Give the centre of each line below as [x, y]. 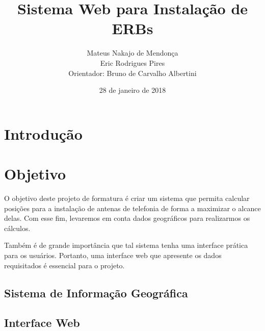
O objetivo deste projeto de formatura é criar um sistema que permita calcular [127, 198]
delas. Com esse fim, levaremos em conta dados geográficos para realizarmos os [127, 218]
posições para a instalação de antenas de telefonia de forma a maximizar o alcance [132, 208]
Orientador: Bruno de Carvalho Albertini [132, 73]
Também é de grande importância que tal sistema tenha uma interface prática [126, 245]
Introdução [43, 133]
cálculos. [17, 228]
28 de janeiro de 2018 [132, 90]
